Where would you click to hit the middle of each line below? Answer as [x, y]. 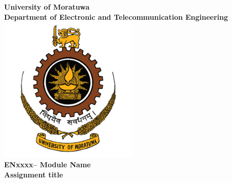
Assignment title [34, 175]
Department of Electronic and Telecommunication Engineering [116, 16]
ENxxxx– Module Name [47, 164]
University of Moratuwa [47, 7]
